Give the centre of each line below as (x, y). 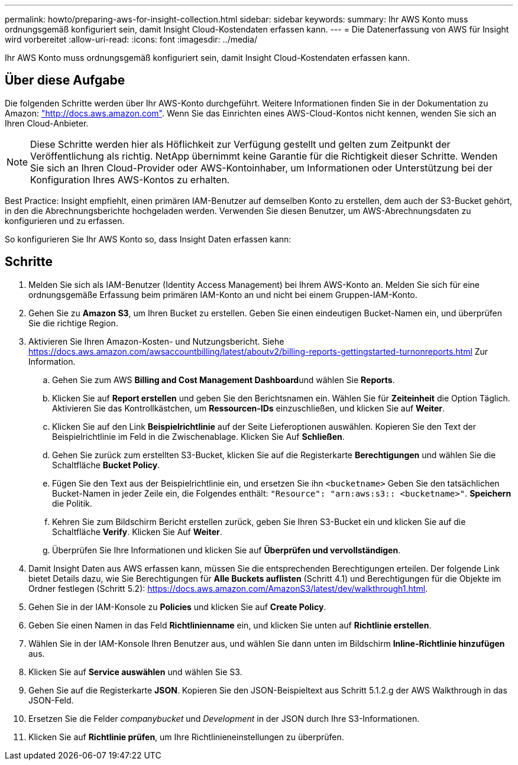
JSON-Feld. (51, 700)
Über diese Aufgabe (65, 80)
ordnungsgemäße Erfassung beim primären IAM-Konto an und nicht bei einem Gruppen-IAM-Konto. (223, 294)
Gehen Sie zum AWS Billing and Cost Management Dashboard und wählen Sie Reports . (224, 380)
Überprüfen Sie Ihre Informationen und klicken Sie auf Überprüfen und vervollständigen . (226, 550)
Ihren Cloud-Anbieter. (47, 123)
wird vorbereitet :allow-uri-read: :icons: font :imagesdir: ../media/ (131, 39)
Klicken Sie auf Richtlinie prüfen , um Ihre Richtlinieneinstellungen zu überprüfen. (186, 737)
